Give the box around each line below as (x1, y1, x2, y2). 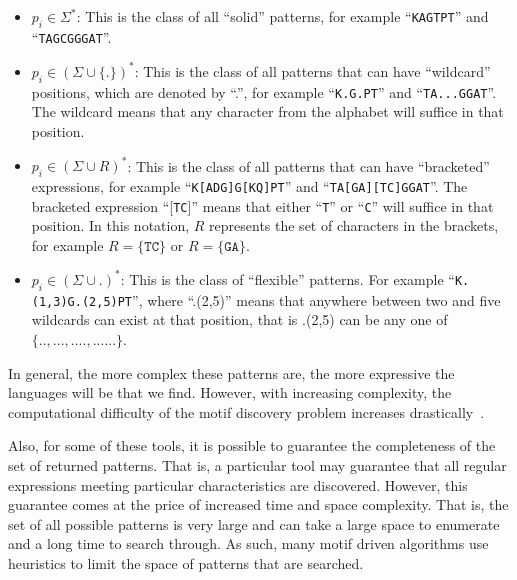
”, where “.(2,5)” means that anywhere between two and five (132, 289, 501, 310)
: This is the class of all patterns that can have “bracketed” (127, 155, 490, 176)
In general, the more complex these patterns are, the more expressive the (8, 362, 455, 383)
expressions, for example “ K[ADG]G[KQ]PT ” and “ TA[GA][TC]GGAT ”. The (31, 175, 468, 196)
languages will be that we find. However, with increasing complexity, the (8, 382, 452, 403)
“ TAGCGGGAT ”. (31, 26, 112, 47)
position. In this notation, (31, 215, 190, 236)
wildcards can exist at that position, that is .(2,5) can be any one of (31, 309, 448, 330)
